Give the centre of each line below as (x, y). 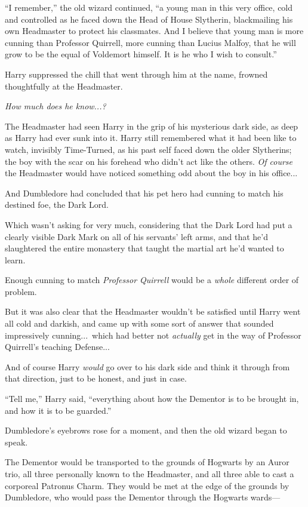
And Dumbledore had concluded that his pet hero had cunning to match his (144, 193)
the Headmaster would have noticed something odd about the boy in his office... (151, 173)
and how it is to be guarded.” (58, 410)
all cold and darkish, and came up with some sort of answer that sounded (139, 323)
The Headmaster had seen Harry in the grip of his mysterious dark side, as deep (152, 126)
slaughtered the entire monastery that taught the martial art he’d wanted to (144, 248)
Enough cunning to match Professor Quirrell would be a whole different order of (152, 280)
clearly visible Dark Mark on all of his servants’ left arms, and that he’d (137, 236)
